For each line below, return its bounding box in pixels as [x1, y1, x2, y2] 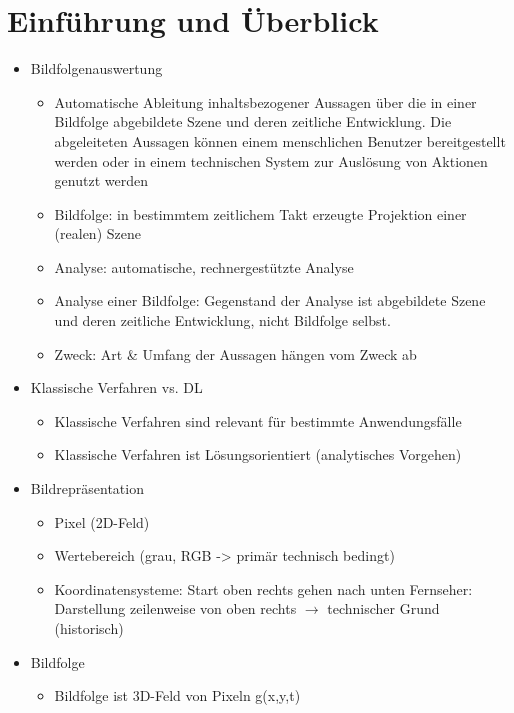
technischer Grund [327, 598, 440, 619]
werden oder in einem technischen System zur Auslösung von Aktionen [54, 150, 488, 171]
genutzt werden [54, 170, 148, 191]
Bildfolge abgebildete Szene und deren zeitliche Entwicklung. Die [54, 111, 452, 132]
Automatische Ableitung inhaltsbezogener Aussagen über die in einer [54, 91, 477, 112]
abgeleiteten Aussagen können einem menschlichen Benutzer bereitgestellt [54, 130, 506, 151]
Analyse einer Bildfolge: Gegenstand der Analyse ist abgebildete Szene [54, 290, 486, 311]
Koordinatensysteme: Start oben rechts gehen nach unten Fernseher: [54, 578, 473, 599]
